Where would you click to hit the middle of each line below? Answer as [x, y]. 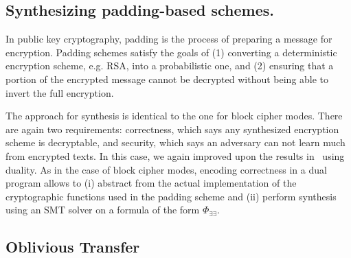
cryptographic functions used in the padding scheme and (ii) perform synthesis [171, 196]
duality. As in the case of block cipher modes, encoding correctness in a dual [166, 169]
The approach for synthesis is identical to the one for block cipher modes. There [174, 116]
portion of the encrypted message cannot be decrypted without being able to [167, 79]
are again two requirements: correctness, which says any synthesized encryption [172, 129]
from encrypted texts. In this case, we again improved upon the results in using [175, 155]
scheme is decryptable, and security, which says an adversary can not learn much [175, 142]
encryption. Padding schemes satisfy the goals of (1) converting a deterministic [171, 52]
